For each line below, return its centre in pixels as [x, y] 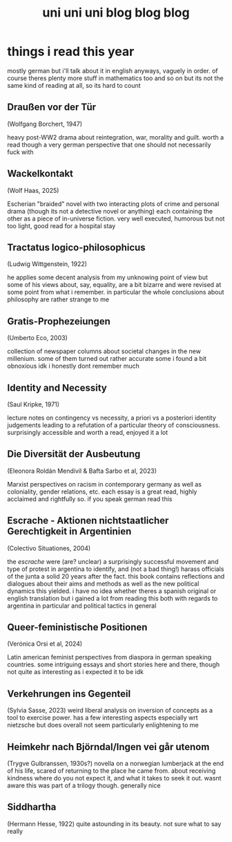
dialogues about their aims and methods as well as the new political [103, 583]
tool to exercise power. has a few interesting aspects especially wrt [103, 718]
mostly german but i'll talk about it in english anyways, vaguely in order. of [113, 71]
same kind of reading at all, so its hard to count [74, 85]
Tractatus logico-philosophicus [77, 247]
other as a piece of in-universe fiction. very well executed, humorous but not [116, 218]
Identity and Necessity [57, 387]
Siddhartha [32, 807]
